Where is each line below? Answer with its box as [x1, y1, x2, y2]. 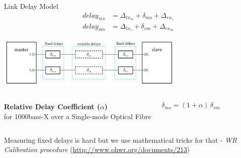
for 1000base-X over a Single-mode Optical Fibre [4, 111, 151, 122]
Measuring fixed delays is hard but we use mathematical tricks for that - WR [4, 134, 237, 145]
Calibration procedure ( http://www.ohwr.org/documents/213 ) [4, 144, 190, 155]
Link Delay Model [4, 1, 59, 11]
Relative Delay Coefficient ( [4, 101, 100, 112]
